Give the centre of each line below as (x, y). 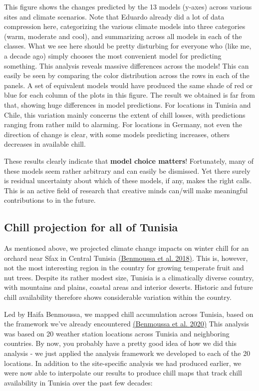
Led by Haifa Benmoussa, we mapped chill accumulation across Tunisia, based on (129, 314)
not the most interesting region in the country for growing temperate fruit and (124, 268)
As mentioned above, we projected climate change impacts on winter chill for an (127, 248)
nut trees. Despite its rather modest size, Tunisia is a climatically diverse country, (129, 277)
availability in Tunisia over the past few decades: (78, 382)
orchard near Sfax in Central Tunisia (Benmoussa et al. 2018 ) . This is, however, (126, 258)
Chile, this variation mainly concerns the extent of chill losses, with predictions (125, 114)
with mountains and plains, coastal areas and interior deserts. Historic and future (129, 287)
